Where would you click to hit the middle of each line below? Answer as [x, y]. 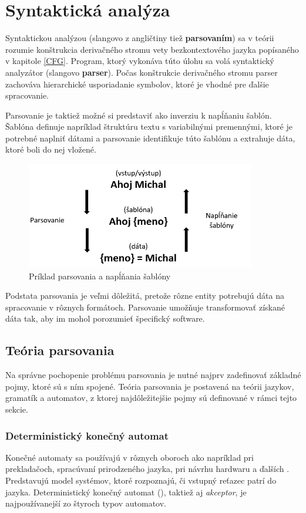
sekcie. [17, 409]
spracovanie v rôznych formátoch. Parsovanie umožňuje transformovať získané [145, 307]
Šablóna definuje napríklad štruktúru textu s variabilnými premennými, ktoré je [149, 126]
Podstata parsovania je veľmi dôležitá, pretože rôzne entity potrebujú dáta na [145, 296]
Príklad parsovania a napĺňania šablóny [100, 276]
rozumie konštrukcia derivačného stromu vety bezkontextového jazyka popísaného [152, 49]
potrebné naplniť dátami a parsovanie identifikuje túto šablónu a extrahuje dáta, [150, 138]
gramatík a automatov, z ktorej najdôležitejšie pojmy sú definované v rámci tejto [151, 398]
